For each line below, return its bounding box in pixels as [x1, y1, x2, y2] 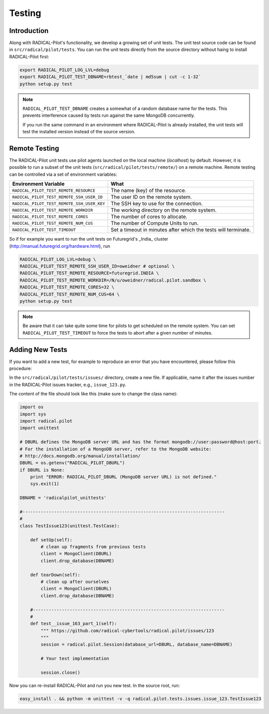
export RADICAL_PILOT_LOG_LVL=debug [19, 67, 110, 72]
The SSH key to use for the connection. [110, 200, 203, 207]
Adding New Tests [9, 345, 67, 354]
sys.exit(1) [30, 481, 60, 487]
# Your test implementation [40, 656, 110, 662]
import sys [19, 411, 46, 417]
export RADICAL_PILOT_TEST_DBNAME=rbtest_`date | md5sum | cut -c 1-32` [19, 74, 201, 80]
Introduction [9, 26, 49, 35]
